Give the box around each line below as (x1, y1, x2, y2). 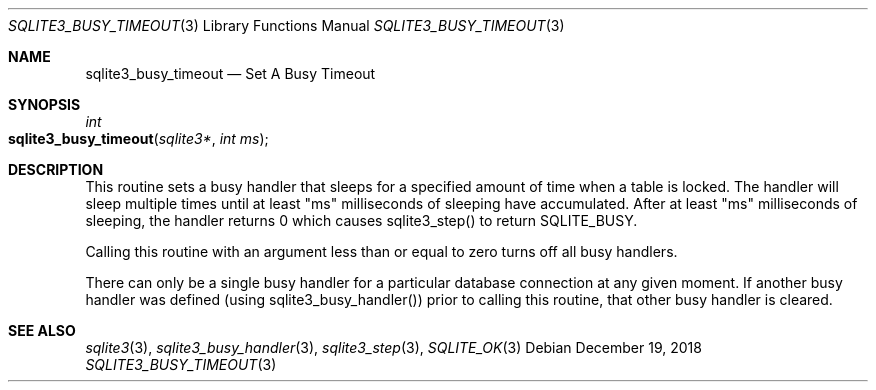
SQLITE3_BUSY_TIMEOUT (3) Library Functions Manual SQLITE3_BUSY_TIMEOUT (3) (8, 17, 565, 34)
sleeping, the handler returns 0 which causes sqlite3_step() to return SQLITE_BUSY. (85, 212, 638, 229)
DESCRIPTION (8, 161, 104, 178)
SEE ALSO (8, 322, 76, 339)
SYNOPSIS (8, 96, 81, 113)
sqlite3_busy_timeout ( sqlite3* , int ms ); (8, 130, 269, 147)
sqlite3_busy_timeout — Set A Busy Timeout (85, 65, 376, 82)
